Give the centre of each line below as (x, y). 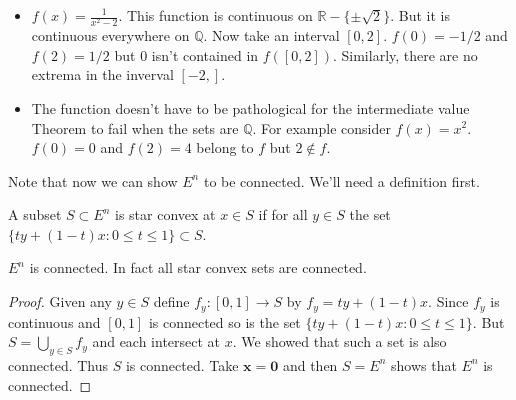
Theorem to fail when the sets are (135, 127)
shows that (424, 364)
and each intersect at (156, 341)
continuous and (54, 321)
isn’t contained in (205, 54)
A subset (35, 214)
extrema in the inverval (102, 74)
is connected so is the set (224, 321)
